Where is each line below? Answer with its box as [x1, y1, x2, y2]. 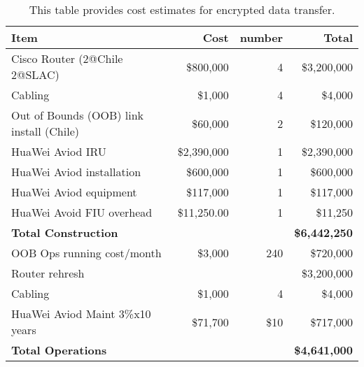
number [239, 29, 283, 45]
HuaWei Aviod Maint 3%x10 [11, 305, 151, 322]
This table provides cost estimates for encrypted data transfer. [29, 1, 335, 17]
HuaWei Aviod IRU [11, 143, 106, 159]
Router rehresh [11, 265, 85, 281]
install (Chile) [11, 123, 79, 139]
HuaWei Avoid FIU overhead [11, 204, 153, 220]
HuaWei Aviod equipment [11, 184, 137, 200]
